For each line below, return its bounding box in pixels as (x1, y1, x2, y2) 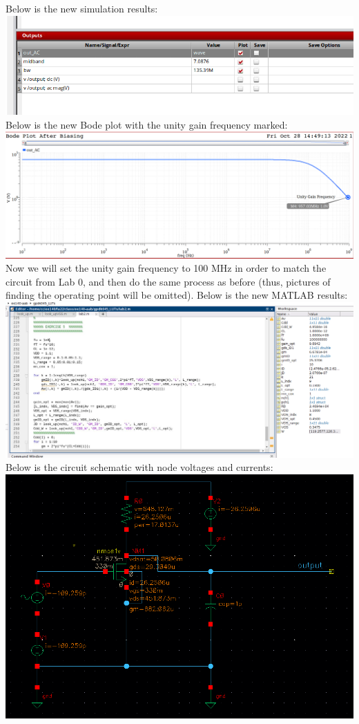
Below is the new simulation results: (6, 1, 158, 15)
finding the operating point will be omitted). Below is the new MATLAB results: (6, 288, 348, 302)
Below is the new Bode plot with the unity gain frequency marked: (6, 117, 288, 131)
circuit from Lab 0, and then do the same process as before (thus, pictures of (6, 274, 331, 288)
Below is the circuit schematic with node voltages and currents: (6, 460, 273, 474)
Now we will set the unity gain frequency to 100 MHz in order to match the (6, 261, 327, 275)
